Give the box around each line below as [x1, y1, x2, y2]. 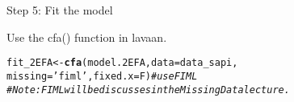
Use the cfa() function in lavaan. [6, 28, 167, 45]
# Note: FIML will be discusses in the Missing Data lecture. [6, 84, 290, 96]
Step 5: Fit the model [6, 2, 113, 18]
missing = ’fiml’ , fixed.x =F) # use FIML [6, 70, 198, 82]
